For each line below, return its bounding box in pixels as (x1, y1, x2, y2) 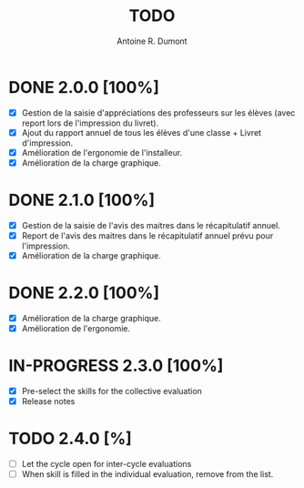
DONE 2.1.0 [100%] (8, 190, 156, 210)
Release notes (21, 396, 76, 407)
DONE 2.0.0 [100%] (8, 76, 160, 97)
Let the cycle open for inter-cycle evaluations (21, 459, 192, 470)
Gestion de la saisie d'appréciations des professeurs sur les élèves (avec (21, 107, 296, 118)
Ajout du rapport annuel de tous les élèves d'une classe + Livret (21, 127, 261, 137)
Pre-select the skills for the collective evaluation (21, 386, 202, 397)
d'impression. (21, 137, 74, 148)
